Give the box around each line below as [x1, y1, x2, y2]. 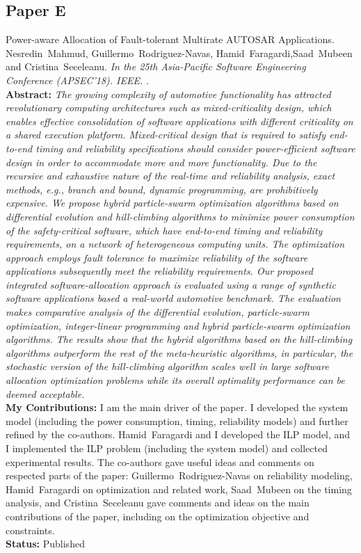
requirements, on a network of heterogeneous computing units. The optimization [6, 237, 345, 251]
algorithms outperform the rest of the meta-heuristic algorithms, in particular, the [6, 345, 353, 360]
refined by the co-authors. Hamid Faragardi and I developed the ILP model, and [6, 427, 351, 442]
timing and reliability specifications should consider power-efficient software [35, 141, 355, 155]
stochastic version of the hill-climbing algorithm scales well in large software [6, 359, 329, 374]
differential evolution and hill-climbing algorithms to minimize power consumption [6, 209, 355, 223]
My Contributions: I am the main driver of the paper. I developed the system [6, 400, 348, 415]
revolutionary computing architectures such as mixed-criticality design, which [6, 100, 332, 115]
